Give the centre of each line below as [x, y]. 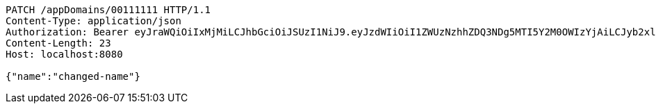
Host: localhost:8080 [64, 54]
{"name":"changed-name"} [73, 76]
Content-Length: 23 [58, 43]
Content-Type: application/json [93, 21]
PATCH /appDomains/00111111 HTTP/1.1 [108, 10]
